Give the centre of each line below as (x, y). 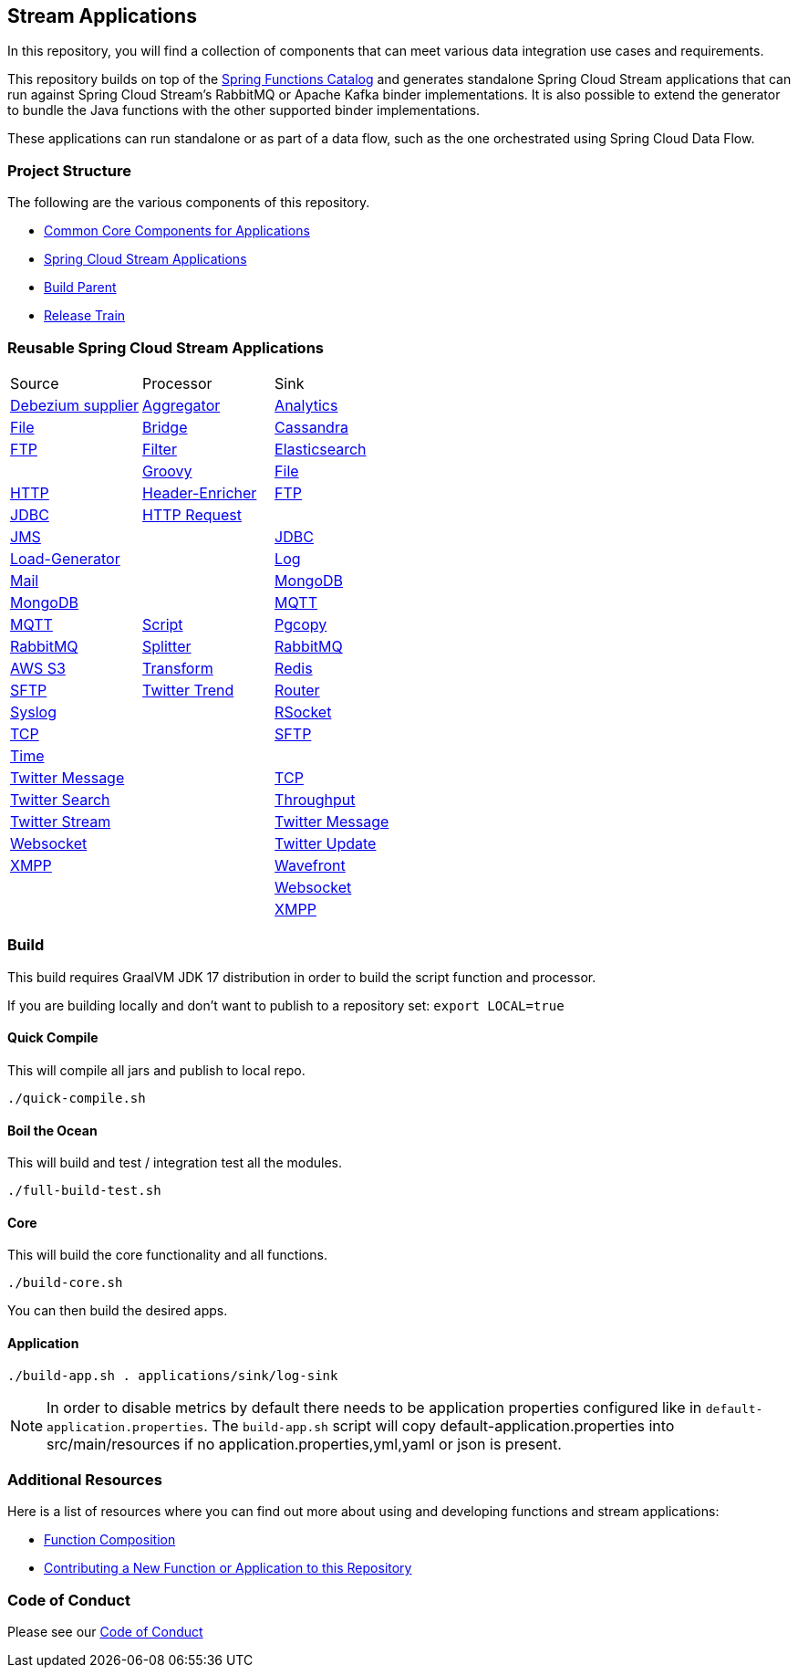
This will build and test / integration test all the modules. (175, 1163)
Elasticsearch (321, 449)
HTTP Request (192, 514)
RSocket (303, 712)
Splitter (167, 646)
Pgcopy (301, 624)
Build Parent (80, 288)
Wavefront (310, 865)
